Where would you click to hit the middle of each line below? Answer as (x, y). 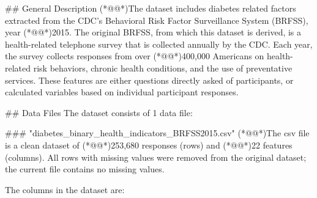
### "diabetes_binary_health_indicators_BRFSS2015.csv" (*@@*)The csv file (157, 133)
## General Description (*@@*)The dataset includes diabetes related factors (151, 8)
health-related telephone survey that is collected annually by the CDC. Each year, (159, 44)
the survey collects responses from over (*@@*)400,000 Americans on (135, 56)
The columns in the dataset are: (65, 189)
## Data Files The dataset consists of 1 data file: (99, 112)
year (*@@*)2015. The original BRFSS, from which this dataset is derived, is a (153, 32)
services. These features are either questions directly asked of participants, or (149, 80)
